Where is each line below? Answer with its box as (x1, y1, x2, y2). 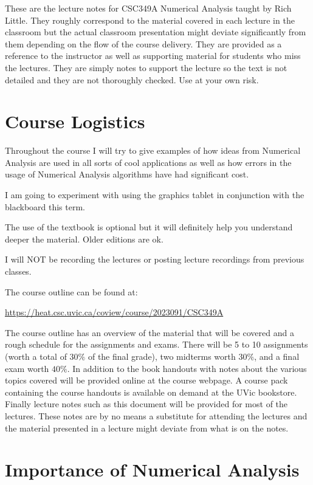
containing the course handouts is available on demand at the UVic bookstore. (5, 385, 297, 398)
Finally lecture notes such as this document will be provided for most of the (5, 397, 288, 410)
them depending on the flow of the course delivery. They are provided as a (5, 37, 282, 50)
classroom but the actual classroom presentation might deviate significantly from (5, 26, 306, 38)
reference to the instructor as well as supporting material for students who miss (5, 49, 301, 62)
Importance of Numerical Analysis (5, 457, 300, 482)
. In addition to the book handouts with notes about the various (67, 362, 307, 374)
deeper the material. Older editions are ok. (5, 232, 163, 245)
